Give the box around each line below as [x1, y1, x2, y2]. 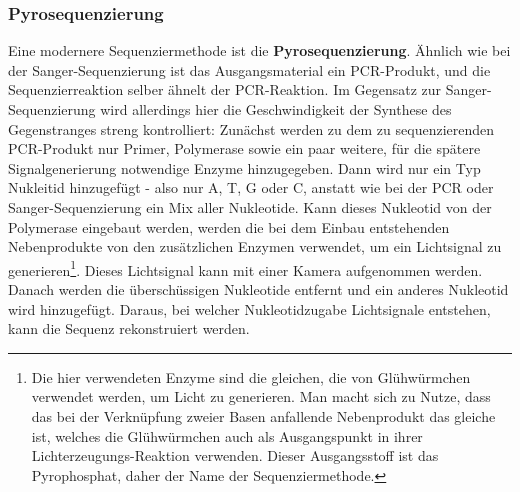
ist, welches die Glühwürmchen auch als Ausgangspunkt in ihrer [31, 425, 423, 446]
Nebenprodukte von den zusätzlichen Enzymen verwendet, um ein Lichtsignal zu [8, 236, 502, 257]
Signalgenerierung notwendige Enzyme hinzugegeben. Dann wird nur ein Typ [8, 157, 481, 178]
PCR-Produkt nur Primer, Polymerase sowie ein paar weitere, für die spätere [8, 138, 481, 159]
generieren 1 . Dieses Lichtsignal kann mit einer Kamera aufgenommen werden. [8, 256, 483, 280]
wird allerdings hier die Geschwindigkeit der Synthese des [100, 99, 452, 119]
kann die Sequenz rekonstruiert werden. [8, 318, 250, 339]
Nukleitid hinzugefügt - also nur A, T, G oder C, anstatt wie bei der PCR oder [8, 177, 494, 198]
